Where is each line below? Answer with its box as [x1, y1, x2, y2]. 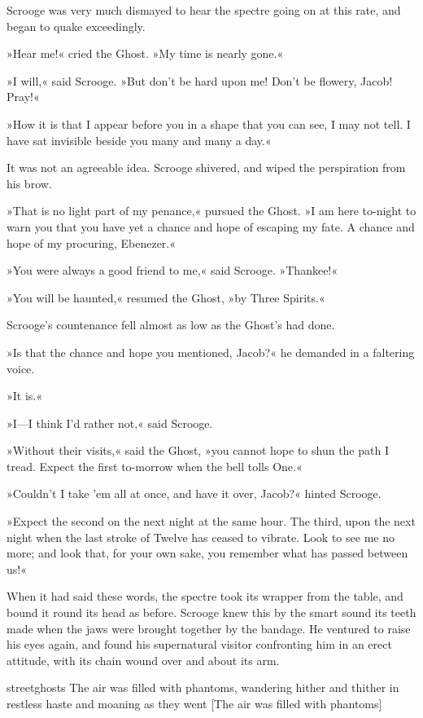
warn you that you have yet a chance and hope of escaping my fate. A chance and [7, 218, 415, 235]
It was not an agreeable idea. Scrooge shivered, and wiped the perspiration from [7, 159, 406, 176]
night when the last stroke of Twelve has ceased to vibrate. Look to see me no [7, 528, 395, 545]
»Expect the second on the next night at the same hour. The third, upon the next [7, 513, 416, 530]
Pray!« [7, 88, 40, 105]
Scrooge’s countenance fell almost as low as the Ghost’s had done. [7, 316, 335, 333]
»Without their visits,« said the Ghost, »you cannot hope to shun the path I [7, 442, 389, 459]
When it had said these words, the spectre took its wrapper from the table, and [7, 588, 403, 605]
